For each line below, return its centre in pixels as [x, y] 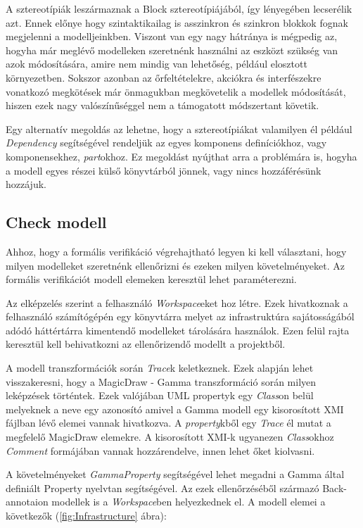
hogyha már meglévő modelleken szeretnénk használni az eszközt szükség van [172, 50]
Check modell [56, 222]
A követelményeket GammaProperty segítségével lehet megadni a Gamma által [175, 474]
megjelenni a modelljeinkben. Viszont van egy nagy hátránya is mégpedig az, [172, 36]
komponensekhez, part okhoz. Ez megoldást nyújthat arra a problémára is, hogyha [181, 156]
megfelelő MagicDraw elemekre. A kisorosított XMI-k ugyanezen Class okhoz [170, 437]
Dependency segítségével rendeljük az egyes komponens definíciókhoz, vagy [166, 143]
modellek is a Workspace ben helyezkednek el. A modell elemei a [189, 502]
